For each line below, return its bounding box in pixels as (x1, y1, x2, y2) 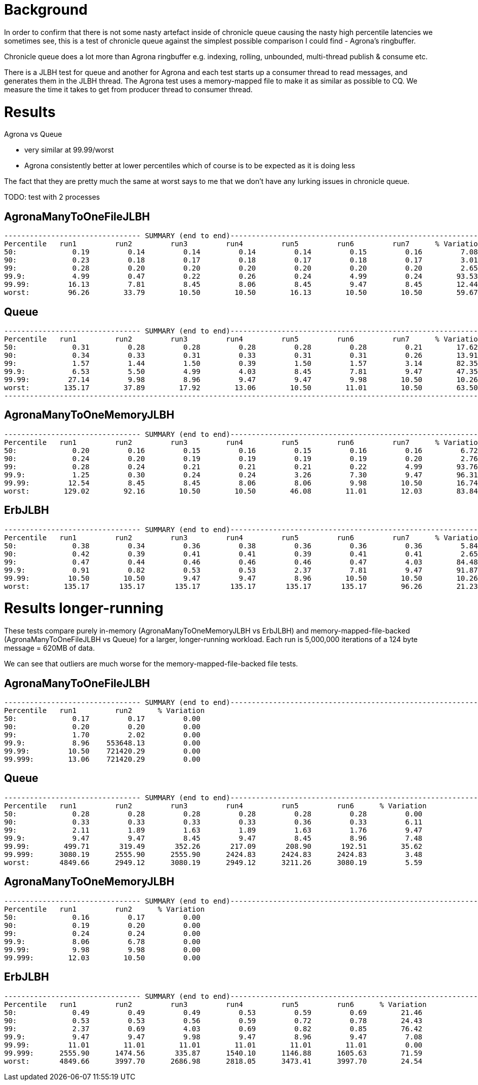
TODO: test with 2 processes (4, 193, 100, 202)
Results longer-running (4, 600, 164, 617)
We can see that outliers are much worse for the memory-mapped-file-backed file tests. (4, 659, 298, 668)
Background (4, 1, 88, 18)
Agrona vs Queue (4, 130, 62, 139)
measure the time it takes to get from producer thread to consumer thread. (4, 85, 253, 94)
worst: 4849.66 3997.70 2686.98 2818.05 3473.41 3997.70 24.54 (4, 1057, 423, 1065)
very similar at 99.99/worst (24, 145, 114, 155)
